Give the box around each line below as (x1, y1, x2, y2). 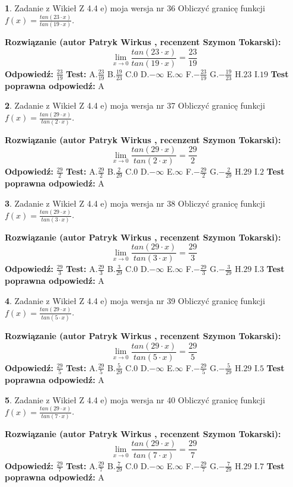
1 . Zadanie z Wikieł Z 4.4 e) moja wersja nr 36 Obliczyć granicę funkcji (5, 2, 265, 14)
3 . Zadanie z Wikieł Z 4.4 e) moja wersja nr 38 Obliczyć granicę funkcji (5, 197, 265, 209)
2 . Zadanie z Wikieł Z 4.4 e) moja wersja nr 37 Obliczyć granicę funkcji (5, 99, 265, 112)
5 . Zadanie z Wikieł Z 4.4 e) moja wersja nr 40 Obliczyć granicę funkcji (5, 393, 265, 406)
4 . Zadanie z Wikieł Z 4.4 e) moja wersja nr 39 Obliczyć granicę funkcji (5, 294, 265, 306)
